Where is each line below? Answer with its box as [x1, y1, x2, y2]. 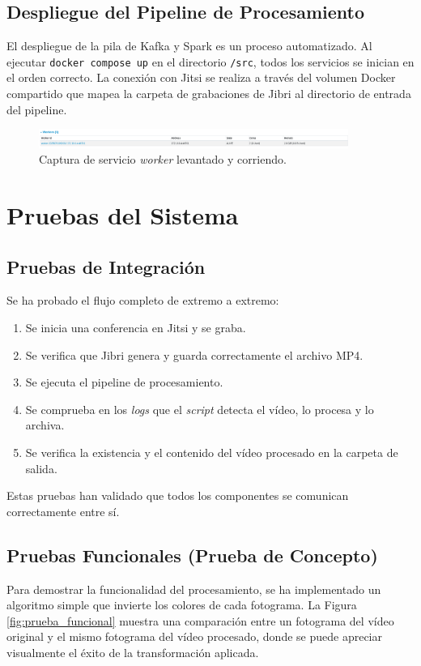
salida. [25, 459, 57, 476]
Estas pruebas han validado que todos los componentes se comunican [6, 487, 349, 504]
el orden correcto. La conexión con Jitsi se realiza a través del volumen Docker [6, 69, 396, 86]
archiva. [25, 416, 65, 433]
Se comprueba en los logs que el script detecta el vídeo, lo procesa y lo [25, 400, 374, 417]
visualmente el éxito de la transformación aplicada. [6, 643, 259, 660]
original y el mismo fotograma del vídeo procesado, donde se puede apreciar [6, 628, 382, 645]
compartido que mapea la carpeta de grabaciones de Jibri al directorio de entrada [6, 85, 411, 102]
